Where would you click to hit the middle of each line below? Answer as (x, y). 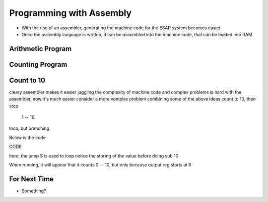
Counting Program (38, 64)
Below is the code (28, 137)
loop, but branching (29, 128)
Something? (34, 191)
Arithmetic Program (40, 49)
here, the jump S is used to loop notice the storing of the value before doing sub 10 (94, 155)
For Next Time (32, 179)
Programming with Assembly (70, 13)
